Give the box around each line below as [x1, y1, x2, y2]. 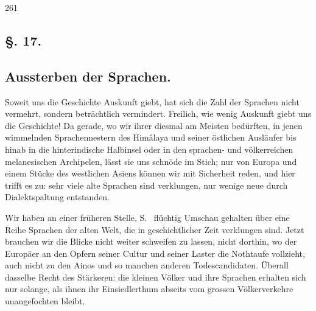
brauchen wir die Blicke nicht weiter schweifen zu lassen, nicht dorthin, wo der [5, 235, 297, 248]
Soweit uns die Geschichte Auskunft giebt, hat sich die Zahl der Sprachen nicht [5, 95, 300, 108]
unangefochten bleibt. [5, 295, 85, 307]
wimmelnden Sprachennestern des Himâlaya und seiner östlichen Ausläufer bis [5, 131, 297, 144]
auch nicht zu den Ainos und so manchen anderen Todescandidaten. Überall [5, 259, 289, 271]
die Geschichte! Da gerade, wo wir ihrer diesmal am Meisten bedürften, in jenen [5, 119, 303, 131]
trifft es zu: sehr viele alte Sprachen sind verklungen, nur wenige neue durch [5, 178, 288, 191]
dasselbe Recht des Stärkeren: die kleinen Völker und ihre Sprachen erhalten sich [5, 270, 306, 283]
